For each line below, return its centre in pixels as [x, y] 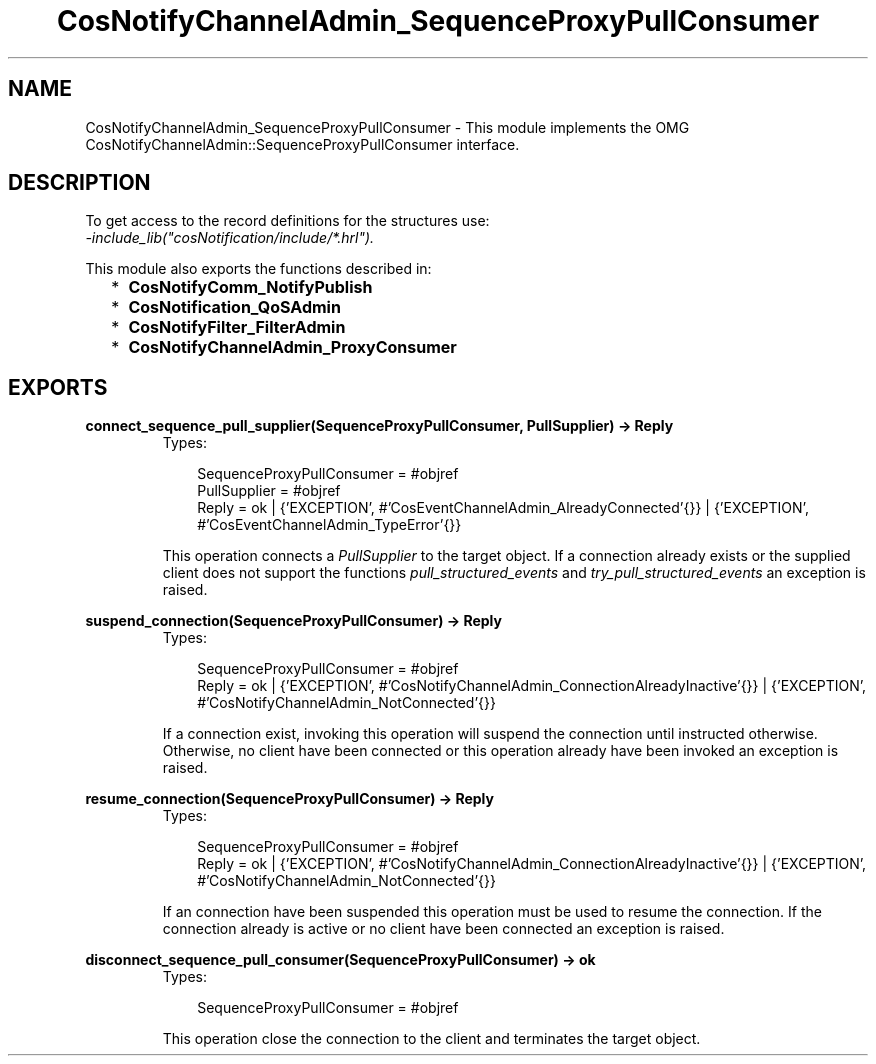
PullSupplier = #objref [269, 491]
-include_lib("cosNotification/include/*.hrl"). [230, 238]
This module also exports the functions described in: [258, 269]
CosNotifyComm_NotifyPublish [250, 287]
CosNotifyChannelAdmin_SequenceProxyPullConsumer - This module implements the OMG [387, 127]
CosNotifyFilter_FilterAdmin [237, 327]
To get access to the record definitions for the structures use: [287, 221]
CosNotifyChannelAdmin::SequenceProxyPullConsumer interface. [302, 144]
